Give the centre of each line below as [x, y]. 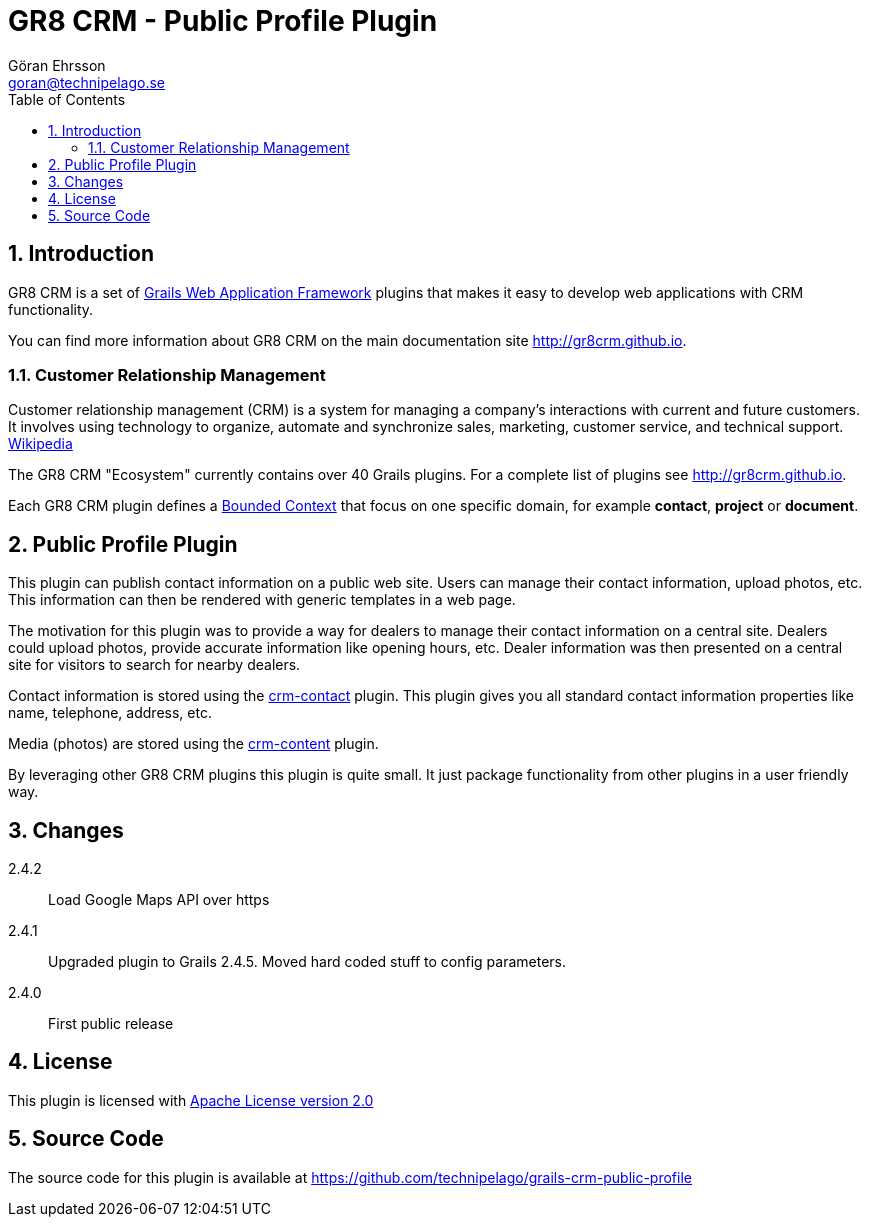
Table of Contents [67, 99]
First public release [111, 1024]
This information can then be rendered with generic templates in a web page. [262, 600]
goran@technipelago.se [87, 82]
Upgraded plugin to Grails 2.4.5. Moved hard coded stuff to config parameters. [307, 962]
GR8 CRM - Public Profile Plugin [223, 21]
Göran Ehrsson [57, 65]
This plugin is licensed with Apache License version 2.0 [191, 1100]
